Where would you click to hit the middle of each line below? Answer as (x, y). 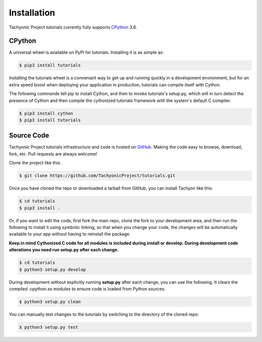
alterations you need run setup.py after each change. (64, 250)
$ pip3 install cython (46, 113)
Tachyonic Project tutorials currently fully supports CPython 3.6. (73, 27)
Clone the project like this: (35, 163)
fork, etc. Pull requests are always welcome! (53, 154)
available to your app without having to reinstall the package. (70, 234)
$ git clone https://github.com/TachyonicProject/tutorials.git (97, 176)
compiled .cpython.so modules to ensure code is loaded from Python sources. (87, 289)
